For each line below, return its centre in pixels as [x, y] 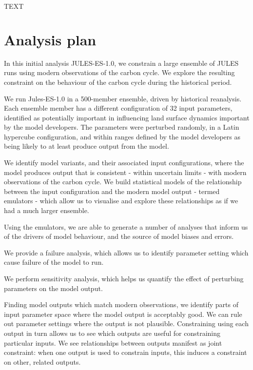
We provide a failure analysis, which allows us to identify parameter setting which [126, 252]
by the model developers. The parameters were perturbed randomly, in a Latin [122, 127]
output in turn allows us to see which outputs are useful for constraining [112, 333]
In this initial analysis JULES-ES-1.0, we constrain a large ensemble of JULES [121, 63]
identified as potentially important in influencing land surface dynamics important [127, 117]
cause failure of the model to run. [54, 262]
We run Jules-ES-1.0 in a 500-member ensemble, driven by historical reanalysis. [123, 98]
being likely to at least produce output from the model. [87, 146]
